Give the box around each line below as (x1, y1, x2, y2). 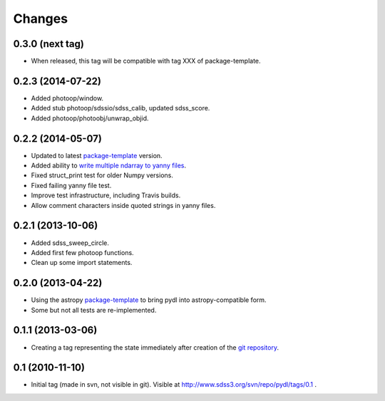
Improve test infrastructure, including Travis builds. (31, 191, 181, 199)
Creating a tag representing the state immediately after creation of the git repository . (31, 343, 279, 352)
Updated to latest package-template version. (31, 151, 163, 160)
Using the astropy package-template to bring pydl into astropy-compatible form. (31, 296, 267, 304)
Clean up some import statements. (31, 259, 133, 267)
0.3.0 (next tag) (13, 38, 85, 50)
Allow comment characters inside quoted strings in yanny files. (31, 201, 216, 209)
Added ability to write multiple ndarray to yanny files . (31, 161, 187, 170)
